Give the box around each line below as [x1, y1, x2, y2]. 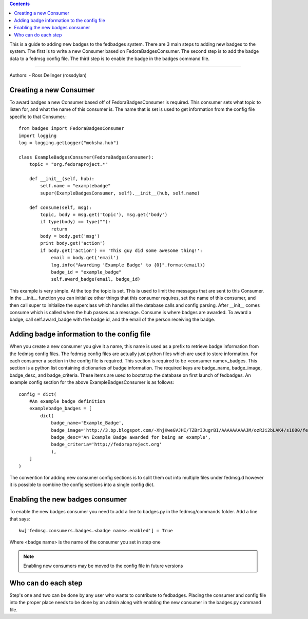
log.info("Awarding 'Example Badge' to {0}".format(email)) [51, 262, 205, 268]
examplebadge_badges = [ [29, 405, 92, 412]
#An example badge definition [29, 398, 105, 404]
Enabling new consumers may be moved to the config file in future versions [23, 563, 183, 569]
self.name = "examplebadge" [40, 183, 111, 189]
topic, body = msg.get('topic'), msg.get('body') [40, 211, 168, 218]
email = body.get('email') [51, 255, 119, 261]
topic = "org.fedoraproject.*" [29, 162, 108, 167]
